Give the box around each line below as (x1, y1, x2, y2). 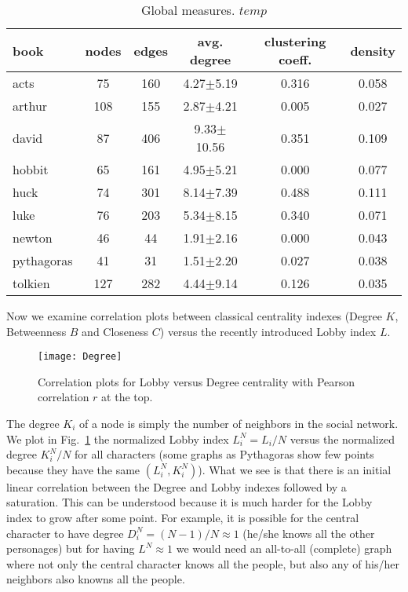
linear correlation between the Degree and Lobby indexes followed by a (6, 478, 347, 495)
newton (13, 228, 53, 247)
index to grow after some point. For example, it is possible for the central (6, 510, 359, 525)
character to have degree (6, 524, 124, 541)
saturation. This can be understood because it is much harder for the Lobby (6, 494, 373, 510)
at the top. (101, 389, 153, 405)
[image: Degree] (38, 351, 122, 363)
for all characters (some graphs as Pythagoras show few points (75, 446, 374, 462)
